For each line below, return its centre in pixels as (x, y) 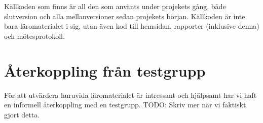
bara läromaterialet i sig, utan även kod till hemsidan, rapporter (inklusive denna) (132, 26)
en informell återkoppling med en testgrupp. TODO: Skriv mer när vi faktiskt (125, 105)
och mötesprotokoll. (34, 36)
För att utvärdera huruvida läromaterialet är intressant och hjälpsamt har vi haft (130, 95)
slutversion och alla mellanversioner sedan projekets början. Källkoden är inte (125, 16)
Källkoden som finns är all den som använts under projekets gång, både (115, 6)
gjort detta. (22, 114)
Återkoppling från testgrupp (105, 70)
